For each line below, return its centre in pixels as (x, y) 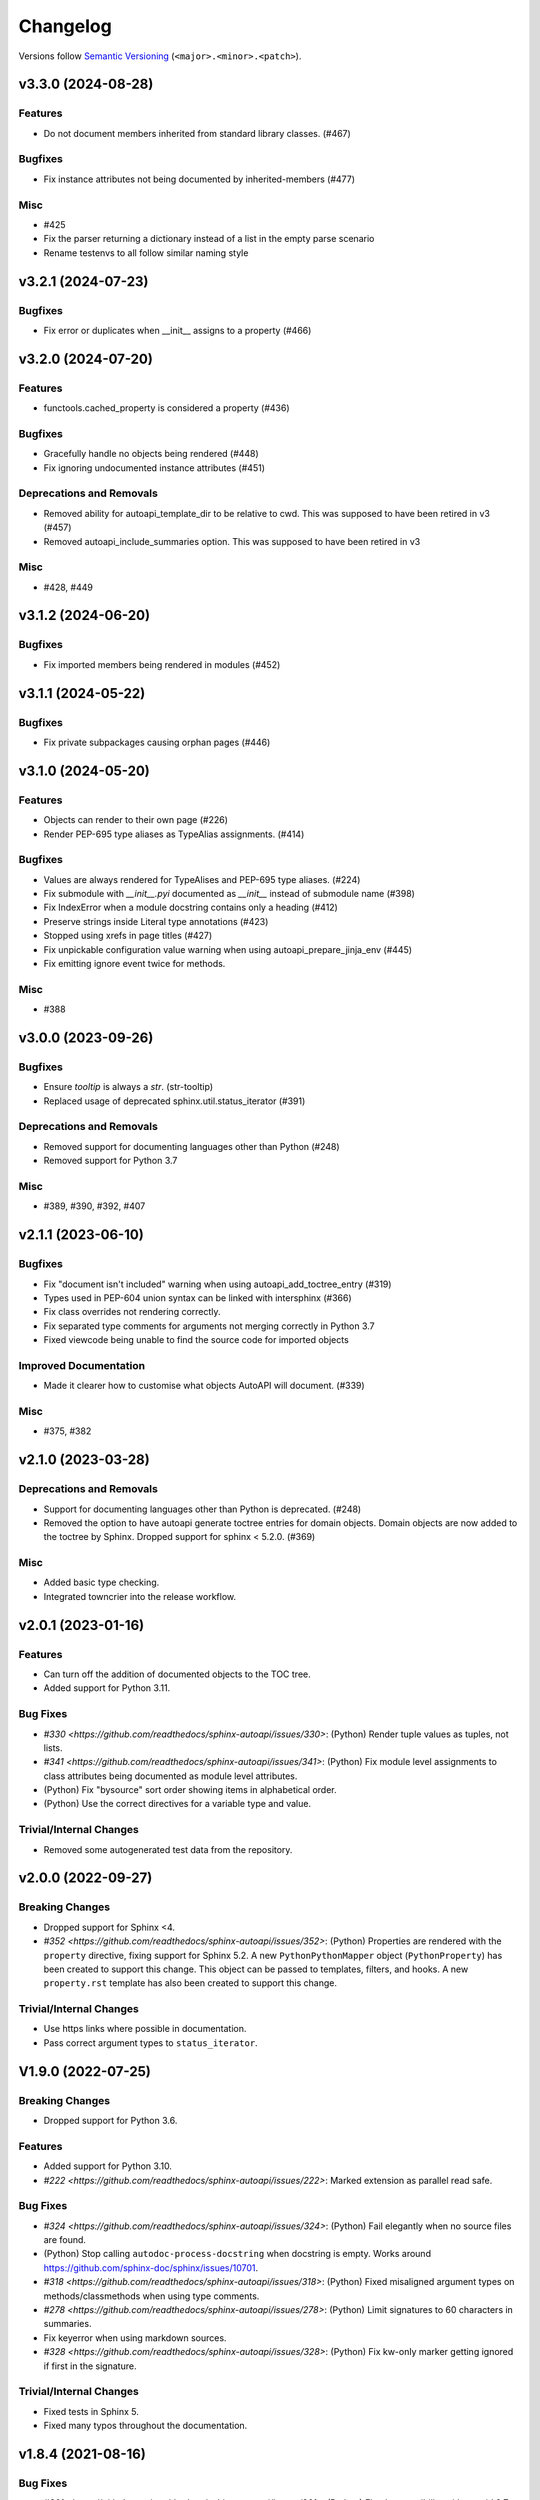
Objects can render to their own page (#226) (136, 820)
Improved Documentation (82, 1365)
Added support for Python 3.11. (107, 1688)
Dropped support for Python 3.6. (110, 2121)
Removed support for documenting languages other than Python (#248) (191, 1146)
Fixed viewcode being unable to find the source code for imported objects (196, 1340)
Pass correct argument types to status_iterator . (151, 2042)
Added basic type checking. (101, 1582)
